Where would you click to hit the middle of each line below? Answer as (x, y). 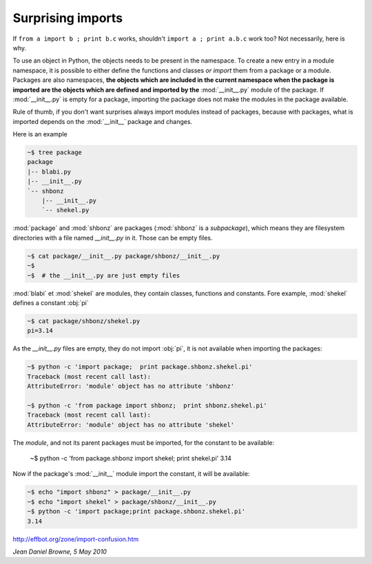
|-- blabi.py (49, 171)
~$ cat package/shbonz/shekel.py (84, 321)
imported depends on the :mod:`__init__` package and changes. (103, 121)
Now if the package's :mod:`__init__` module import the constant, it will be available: (131, 474)
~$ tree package (55, 153)
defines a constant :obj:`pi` (51, 302)
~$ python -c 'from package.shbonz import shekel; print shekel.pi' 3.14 (131, 458)
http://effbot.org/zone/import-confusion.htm (76, 539)
